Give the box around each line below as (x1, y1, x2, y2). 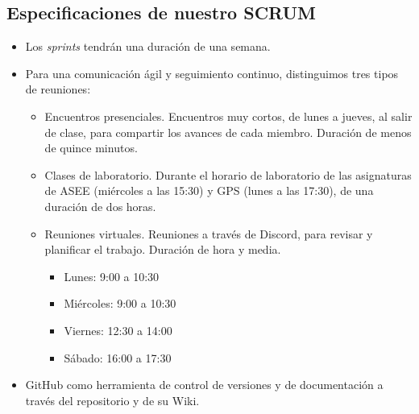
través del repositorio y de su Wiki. (25, 391, 200, 408)
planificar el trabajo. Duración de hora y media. (44, 241, 281, 258)
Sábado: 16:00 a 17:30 (64, 349, 172, 366)
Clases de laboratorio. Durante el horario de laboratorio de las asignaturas (44, 166, 412, 183)
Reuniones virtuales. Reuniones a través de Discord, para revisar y (44, 225, 373, 242)
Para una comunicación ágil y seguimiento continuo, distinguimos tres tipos (25, 64, 399, 81)
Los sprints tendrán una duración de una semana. (25, 38, 271, 55)
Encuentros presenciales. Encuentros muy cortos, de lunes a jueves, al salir (44, 107, 413, 124)
